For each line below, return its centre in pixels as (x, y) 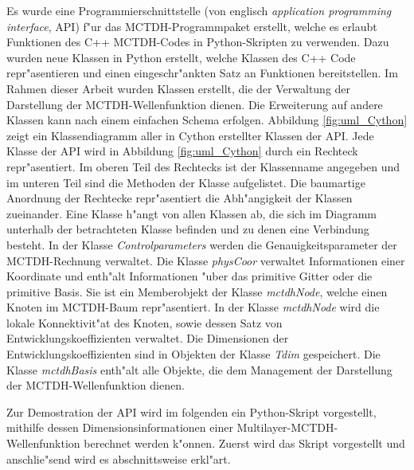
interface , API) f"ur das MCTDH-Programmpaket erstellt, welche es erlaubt (192, 26)
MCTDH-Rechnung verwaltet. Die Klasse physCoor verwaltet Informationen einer (206, 260)
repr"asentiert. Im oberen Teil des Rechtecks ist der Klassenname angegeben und (203, 166)
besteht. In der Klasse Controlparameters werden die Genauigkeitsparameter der (202, 244)
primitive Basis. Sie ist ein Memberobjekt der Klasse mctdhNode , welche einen (197, 291)
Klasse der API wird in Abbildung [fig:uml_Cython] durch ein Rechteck (182, 151)
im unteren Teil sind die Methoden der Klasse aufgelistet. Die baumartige (186, 182)
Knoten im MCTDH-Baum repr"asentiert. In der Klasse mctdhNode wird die (193, 307)
